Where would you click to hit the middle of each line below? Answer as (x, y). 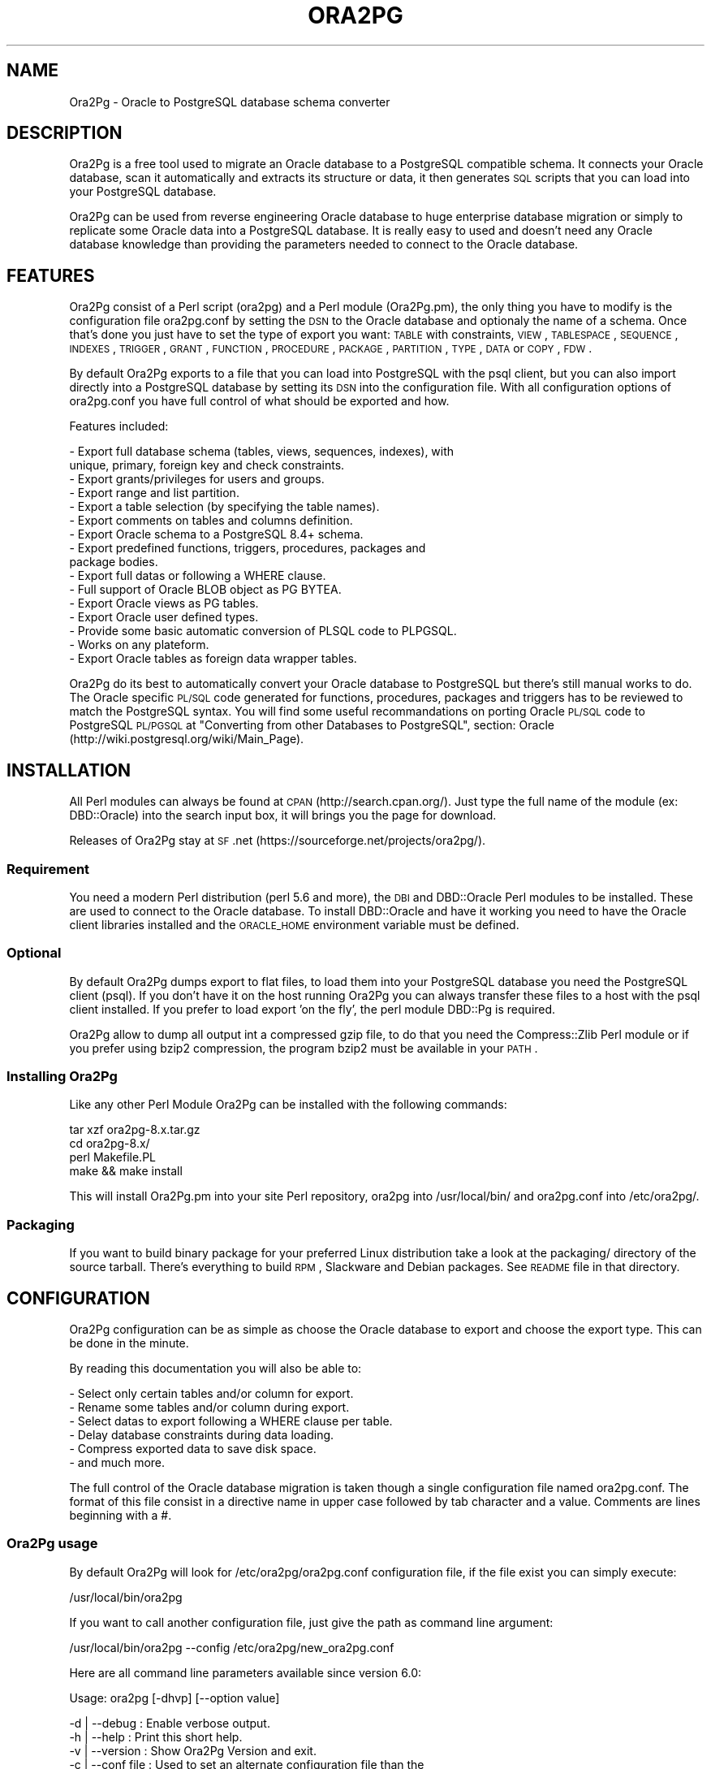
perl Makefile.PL (112, 1157)
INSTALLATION (69, 770)
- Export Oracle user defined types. (164, 617)
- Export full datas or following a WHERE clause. (198, 576)
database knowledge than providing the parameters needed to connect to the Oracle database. (324, 244)
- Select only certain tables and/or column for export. (211, 1393)
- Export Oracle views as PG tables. (164, 603)
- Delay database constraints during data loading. (202, 1434)
